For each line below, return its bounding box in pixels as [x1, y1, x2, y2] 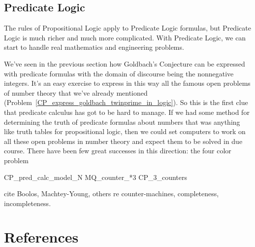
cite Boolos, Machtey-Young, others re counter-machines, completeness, [4, 188, 219, 199]
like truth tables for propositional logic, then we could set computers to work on [4, 126, 246, 137]
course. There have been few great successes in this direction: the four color [4, 145, 231, 156]
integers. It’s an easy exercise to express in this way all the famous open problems [4, 78, 251, 88]
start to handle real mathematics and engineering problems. [4, 42, 184, 52]
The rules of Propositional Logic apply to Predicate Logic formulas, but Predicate [4, 23, 251, 33]
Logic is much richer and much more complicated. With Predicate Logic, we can [4, 32, 246, 42]
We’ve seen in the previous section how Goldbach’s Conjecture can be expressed [4, 58, 245, 69]
